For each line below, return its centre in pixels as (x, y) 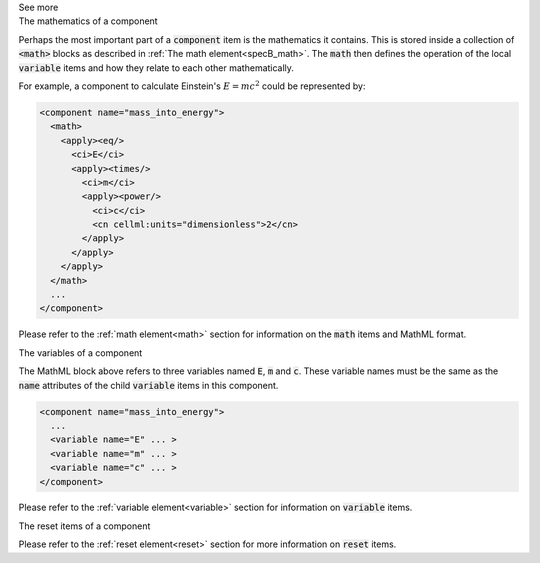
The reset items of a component (84, 526)
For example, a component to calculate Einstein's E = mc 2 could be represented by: (192, 85)
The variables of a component (80, 352)
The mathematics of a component (88, 21)
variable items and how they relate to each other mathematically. (156, 67)
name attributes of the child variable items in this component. (148, 385)
